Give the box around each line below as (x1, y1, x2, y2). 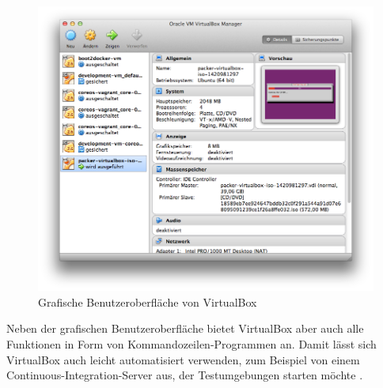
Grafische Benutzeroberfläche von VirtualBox (38, 293, 257, 310)
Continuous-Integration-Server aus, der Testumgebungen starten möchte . (6, 367, 363, 383)
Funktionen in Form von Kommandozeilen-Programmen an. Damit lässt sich (6, 335, 377, 352)
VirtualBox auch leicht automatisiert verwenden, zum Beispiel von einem (6, 351, 360, 367)
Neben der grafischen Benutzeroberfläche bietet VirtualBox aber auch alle (6, 320, 364, 337)
